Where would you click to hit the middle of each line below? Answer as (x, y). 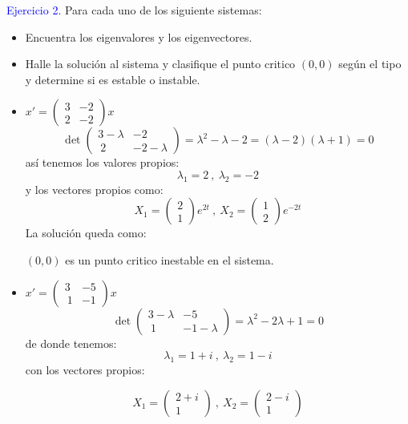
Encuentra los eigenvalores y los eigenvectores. (139, 36)
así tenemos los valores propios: (102, 162)
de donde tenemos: (71, 343)
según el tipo (370, 64)
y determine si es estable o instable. (113, 79)
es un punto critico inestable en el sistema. (170, 259)
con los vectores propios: (85, 369)
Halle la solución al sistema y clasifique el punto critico (160, 64)
